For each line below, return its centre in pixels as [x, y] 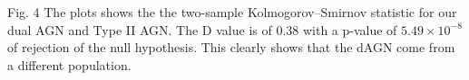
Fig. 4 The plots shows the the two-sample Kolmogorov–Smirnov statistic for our [232, 12]
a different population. [69, 64]
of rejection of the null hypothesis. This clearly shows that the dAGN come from [231, 47]
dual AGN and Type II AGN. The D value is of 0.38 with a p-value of [202, 29]
